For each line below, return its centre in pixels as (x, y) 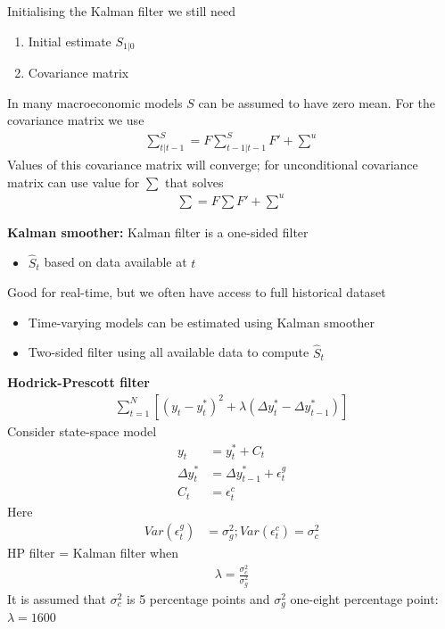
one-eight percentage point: (364, 598)
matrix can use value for (74, 182)
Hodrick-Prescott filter (78, 382)
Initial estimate (70, 41)
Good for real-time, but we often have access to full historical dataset (197, 292)
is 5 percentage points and (198, 598)
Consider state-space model (82, 430)
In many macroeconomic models (95, 102)
